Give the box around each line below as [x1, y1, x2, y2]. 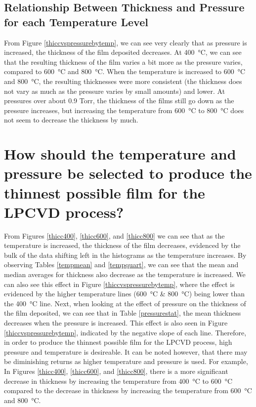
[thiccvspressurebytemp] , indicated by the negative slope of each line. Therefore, [4, 327, 247, 337]
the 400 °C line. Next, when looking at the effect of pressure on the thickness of [4, 298, 246, 308]
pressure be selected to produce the [4, 163, 252, 183]
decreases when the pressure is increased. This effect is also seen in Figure [4, 317, 228, 327]
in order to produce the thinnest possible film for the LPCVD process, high [4, 337, 232, 347]
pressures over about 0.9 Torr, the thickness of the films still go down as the [4, 95, 234, 106]
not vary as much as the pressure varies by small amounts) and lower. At [4, 85, 225, 96]
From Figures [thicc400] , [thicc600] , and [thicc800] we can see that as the [4, 230, 225, 241]
